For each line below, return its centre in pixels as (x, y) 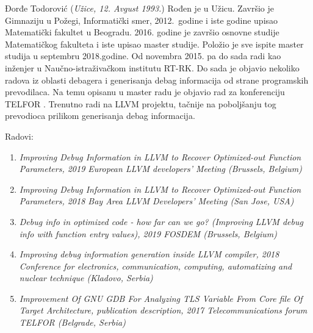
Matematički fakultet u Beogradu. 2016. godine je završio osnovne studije (142, 32)
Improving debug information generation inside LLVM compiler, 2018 (149, 254)
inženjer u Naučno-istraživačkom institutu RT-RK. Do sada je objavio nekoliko (152, 67)
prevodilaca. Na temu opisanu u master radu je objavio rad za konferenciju (145, 92)
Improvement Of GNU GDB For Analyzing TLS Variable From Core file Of (161, 298)
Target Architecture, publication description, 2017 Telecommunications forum (163, 310)
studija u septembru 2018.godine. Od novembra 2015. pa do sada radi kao (143, 56)
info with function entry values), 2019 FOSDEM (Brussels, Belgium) (148, 233)
